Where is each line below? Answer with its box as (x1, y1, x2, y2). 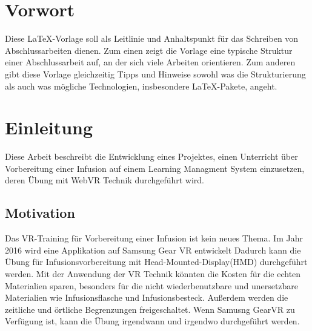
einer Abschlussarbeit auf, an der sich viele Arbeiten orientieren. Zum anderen (5, 56, 296, 68)
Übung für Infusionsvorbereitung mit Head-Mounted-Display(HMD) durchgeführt (5, 255, 308, 268)
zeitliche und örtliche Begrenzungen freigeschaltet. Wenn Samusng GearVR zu (5, 303, 295, 315)
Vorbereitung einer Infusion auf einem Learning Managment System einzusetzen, (5, 162, 305, 174)
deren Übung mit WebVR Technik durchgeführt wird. (5, 174, 205, 186)
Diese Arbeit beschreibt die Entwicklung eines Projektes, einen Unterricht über (5, 150, 298, 163)
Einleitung (5, 115, 93, 140)
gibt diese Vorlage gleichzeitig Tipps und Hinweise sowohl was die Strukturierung (5, 67, 306, 80)
